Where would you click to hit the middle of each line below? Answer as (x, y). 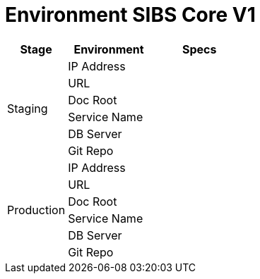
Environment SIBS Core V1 (130, 15)
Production (36, 210)
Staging (28, 108)
